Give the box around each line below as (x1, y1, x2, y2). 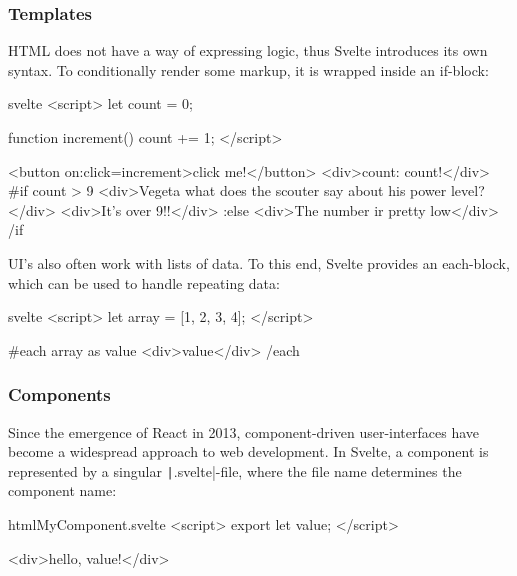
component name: (8, 480, 117, 501)
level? (450, 180, 485, 201)
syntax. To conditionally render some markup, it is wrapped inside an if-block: (8, 59, 489, 80)
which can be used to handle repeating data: (8, 272, 280, 293)
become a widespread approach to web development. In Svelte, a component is (8, 441, 489, 462)
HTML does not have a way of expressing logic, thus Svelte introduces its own (8, 40, 488, 61)
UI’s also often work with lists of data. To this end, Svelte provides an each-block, (8, 252, 510, 273)
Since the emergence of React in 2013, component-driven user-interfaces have (8, 421, 480, 442)
